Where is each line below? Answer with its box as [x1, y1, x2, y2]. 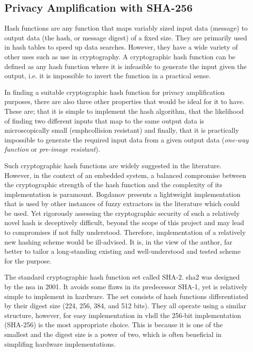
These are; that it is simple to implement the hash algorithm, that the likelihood [4, 106, 244, 116]
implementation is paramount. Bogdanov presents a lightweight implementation [4, 189, 241, 199]
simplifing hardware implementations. [4, 338, 116, 349]
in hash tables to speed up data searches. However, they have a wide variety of [4, 42, 238, 52]
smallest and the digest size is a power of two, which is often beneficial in [4, 329, 222, 339]
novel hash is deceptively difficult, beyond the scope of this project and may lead [4, 217, 244, 228]
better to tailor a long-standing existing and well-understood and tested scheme [4, 246, 241, 256]
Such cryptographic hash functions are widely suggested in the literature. [4, 160, 221, 170]
